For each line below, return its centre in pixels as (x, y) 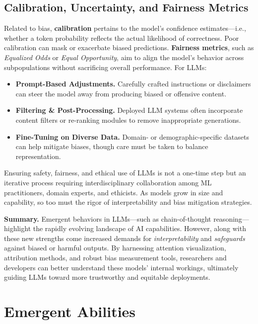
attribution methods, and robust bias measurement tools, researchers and (115, 258)
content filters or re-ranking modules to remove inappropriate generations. (128, 120)
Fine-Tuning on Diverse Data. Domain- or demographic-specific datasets (132, 136)
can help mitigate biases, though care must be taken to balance (112, 146)
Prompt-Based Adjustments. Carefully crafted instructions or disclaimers (133, 84)
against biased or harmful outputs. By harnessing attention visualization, (115, 248)
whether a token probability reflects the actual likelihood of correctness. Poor (122, 38)
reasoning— (231, 218)
